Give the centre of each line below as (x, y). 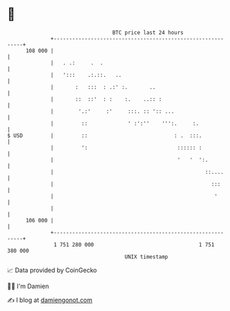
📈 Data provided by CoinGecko (52, 270)
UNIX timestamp (146, 257)
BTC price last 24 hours (148, 33)
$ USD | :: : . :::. (105, 135)
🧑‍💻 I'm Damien (28, 286)
